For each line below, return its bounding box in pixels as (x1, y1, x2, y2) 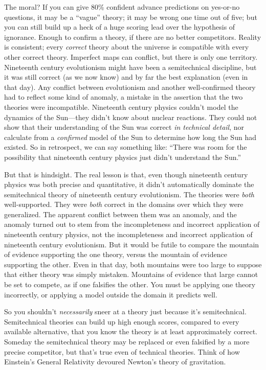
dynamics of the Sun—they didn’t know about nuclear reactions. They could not (4, 111, 257, 122)
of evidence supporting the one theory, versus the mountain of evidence (4, 249, 227, 260)
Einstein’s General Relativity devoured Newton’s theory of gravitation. (4, 356, 226, 367)
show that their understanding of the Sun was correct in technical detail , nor (4, 122, 245, 132)
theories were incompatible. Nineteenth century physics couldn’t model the (4, 101, 238, 112)
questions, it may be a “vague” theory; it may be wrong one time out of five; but (4, 11, 257, 22)
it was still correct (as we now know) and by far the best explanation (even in (4, 72, 248, 82)
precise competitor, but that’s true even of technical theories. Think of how (4, 346, 240, 357)
